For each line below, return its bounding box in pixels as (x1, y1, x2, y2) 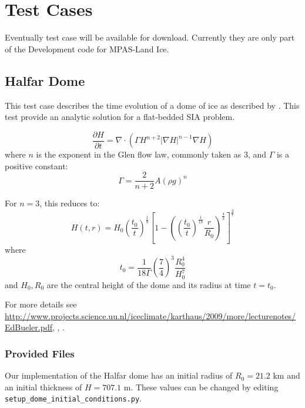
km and (273, 369, 300, 382)
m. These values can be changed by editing (123, 380, 279, 393)
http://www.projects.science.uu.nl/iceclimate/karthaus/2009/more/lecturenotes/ (5, 309, 296, 322)
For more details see (5, 298, 77, 310)
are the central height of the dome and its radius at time (46, 278, 251, 290)
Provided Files (5, 346, 75, 360)
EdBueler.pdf (5, 321, 52, 333)
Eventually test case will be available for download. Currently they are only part (5, 31, 295, 44)
